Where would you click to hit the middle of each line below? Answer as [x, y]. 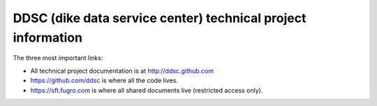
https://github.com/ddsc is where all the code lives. [104, 80]
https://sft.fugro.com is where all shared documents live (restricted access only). [147, 90]
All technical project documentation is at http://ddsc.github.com [122, 71]
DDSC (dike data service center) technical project [160, 18]
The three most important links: [58, 58]
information [48, 37]
